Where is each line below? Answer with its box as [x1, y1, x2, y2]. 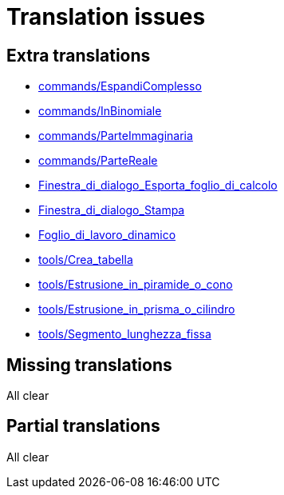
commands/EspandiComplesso [38, 79, 202, 94]
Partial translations [6, 416, 160, 437]
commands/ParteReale [38, 154, 158, 168]
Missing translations [6, 354, 172, 375]
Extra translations [6, 45, 151, 66]
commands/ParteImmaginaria [38, 129, 193, 143]
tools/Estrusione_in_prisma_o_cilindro [38, 302, 235, 317]
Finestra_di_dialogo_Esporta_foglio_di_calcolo [38, 178, 278, 193]
